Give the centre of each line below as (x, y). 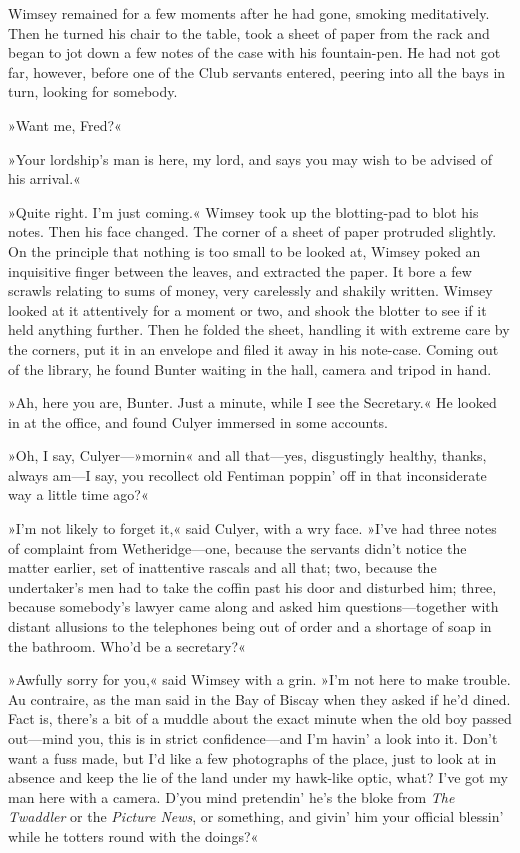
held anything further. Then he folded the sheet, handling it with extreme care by (259, 329)
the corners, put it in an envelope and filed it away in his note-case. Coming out (253, 348)
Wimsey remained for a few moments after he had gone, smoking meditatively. (249, 13)
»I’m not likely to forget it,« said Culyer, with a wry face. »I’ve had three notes (252, 528)
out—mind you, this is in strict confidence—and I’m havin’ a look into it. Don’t (253, 738)
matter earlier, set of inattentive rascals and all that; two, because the (222, 567)
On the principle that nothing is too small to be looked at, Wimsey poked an (244, 250)
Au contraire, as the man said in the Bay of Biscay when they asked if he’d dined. (259, 698)
